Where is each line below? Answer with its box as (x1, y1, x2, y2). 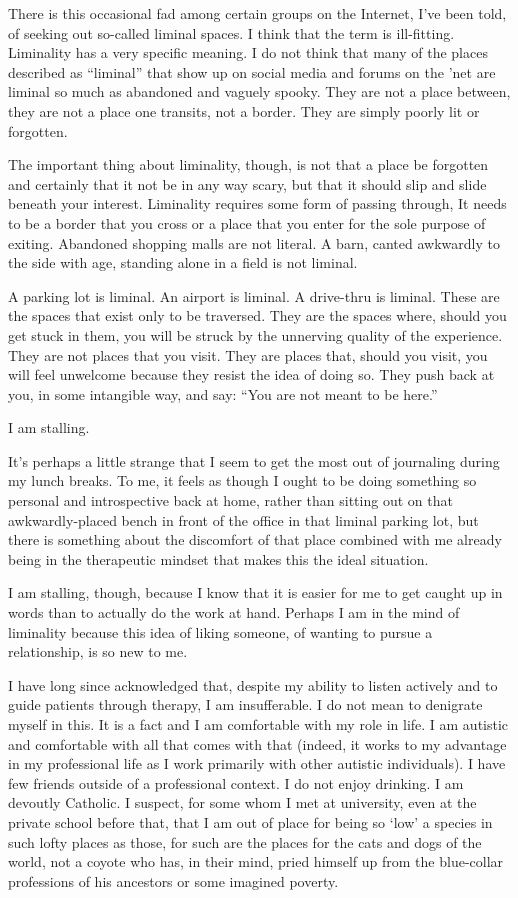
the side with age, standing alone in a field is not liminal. (8, 252, 358, 273)
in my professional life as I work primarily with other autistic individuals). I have (8, 753, 506, 774)
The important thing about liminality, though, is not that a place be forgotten (8, 154, 489, 175)
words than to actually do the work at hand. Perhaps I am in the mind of (8, 602, 460, 623)
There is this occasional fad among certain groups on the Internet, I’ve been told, (8, 3, 507, 23)
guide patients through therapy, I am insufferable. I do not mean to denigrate (8, 694, 483, 715)
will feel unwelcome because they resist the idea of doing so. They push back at (8, 364, 495, 385)
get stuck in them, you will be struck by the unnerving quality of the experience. (8, 324, 503, 345)
